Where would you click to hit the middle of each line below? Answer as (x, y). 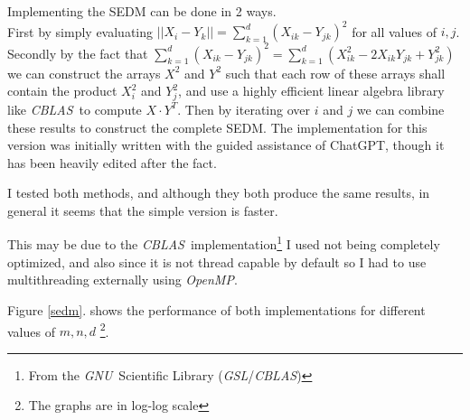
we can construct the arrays (84, 73)
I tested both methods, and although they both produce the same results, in (219, 193)
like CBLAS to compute (75, 109)
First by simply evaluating (80, 31)
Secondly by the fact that (78, 53)
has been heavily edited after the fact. (112, 162)
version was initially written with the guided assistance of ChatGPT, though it (226, 145)
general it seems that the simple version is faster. (143, 210)
